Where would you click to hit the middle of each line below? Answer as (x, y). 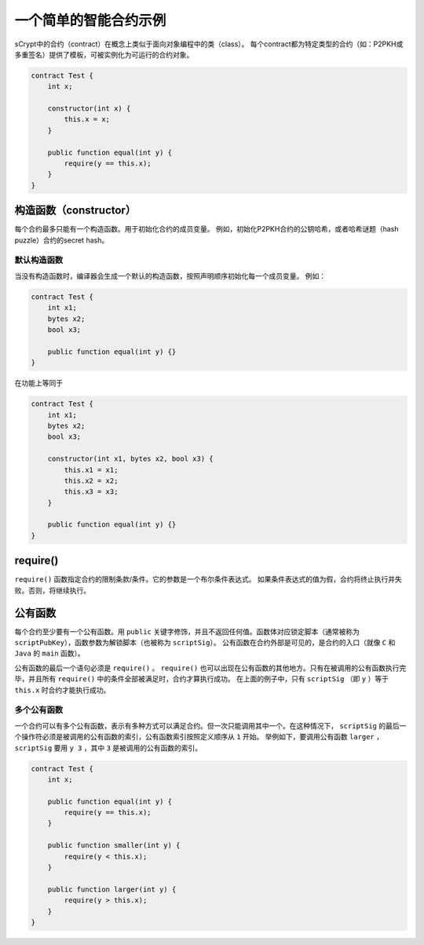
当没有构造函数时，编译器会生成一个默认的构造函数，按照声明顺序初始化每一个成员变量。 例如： (170, 275)
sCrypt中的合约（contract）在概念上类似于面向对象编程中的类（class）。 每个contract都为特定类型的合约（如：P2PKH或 (209, 44)
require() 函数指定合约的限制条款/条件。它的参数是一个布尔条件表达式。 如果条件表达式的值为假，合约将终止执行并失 (208, 579)
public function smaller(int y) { (114, 845)
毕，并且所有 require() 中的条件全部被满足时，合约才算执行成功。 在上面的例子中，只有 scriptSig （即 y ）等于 (201, 679)
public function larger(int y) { (112, 889)
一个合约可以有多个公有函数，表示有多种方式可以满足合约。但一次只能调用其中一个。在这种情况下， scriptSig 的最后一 (210, 725)
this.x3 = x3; (91, 492)
